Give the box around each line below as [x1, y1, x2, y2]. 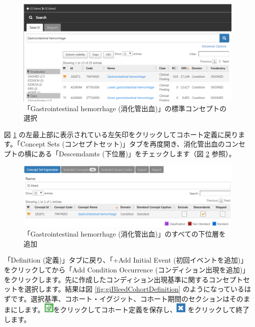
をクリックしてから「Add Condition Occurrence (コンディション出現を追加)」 [4, 264, 250, 274]
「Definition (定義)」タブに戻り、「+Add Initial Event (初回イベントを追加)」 [4, 255, 248, 265]
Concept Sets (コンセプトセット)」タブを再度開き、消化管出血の [20, 139, 225, 149]
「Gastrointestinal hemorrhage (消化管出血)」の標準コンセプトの [24, 103, 227, 113]
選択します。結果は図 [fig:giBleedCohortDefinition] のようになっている [24, 284, 244, 294]
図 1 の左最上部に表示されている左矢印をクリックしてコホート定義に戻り [4, 129, 238, 139]
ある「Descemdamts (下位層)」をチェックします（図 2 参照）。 [38, 148, 236, 158]
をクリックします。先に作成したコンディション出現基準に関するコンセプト [4, 274, 243, 284]
